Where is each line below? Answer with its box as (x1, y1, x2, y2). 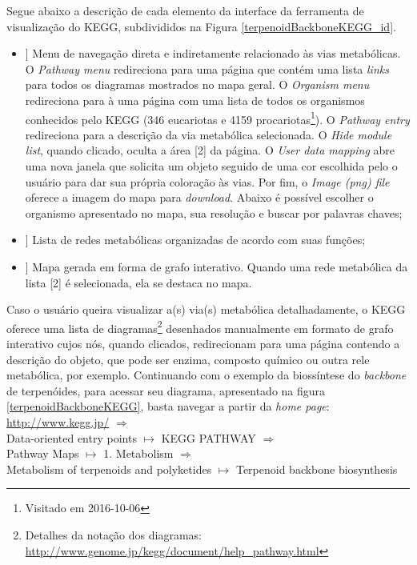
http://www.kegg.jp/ (6, 413, 110, 430)
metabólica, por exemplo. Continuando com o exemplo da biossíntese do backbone (6, 367, 407, 383)
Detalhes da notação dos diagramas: (25, 526, 202, 543)
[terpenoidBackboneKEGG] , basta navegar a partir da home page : (6, 398, 330, 415)
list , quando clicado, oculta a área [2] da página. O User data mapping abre (25, 142, 395, 158)
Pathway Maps (6, 445, 79, 462)
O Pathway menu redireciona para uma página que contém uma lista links (25, 60, 389, 77)
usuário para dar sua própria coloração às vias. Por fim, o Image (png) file (25, 173, 390, 190)
